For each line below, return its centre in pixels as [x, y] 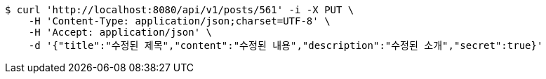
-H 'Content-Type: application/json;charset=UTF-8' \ [179, 21]
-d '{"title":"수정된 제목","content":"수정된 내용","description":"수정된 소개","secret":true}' [286, 45]
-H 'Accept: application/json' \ [120, 32]
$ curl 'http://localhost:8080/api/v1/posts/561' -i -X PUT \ [180, 10]
